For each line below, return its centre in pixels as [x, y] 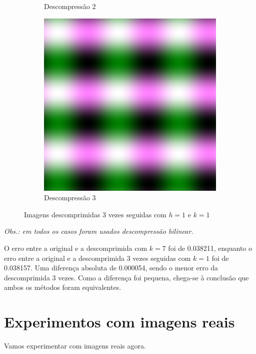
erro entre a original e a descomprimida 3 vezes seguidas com [97, 258]
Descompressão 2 [70, 6]
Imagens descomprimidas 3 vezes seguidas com [95, 214]
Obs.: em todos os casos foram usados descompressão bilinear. [99, 231]
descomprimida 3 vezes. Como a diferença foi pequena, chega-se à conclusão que [126, 277]
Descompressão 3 [70, 198]
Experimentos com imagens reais [119, 322]
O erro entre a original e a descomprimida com [76, 248]
